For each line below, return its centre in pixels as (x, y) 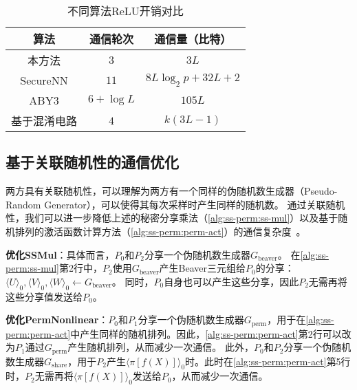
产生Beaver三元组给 (202, 268)
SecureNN (44, 80)
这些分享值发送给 (44, 296)
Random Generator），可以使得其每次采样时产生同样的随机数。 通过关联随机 (175, 204)
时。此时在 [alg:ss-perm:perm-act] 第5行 (268, 361)
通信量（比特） (193, 39)
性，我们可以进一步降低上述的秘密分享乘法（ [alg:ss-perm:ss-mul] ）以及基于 (172, 218)
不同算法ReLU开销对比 (125, 11)
